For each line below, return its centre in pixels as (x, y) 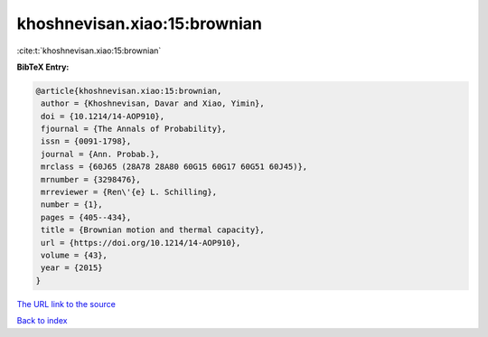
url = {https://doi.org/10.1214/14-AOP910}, (141, 243)
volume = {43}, (75, 255)
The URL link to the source (66, 304)
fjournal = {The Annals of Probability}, (134, 129)
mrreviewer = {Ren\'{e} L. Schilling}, (129, 192)
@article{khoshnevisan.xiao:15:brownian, (129, 91)
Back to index (42, 321)
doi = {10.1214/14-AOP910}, (103, 116)
